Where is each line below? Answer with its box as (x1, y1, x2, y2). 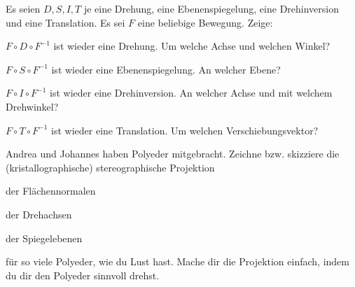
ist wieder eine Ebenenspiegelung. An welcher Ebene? (51, 62, 281, 76)
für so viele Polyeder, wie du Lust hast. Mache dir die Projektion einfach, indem (6, 254, 349, 269)
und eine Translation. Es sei (6, 15, 125, 29)
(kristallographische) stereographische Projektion (6, 160, 215, 174)
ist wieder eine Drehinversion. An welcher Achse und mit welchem (50, 85, 333, 100)
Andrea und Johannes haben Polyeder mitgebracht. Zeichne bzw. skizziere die (6, 146, 340, 161)
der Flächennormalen (6, 183, 96, 198)
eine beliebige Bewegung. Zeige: (137, 15, 273, 29)
